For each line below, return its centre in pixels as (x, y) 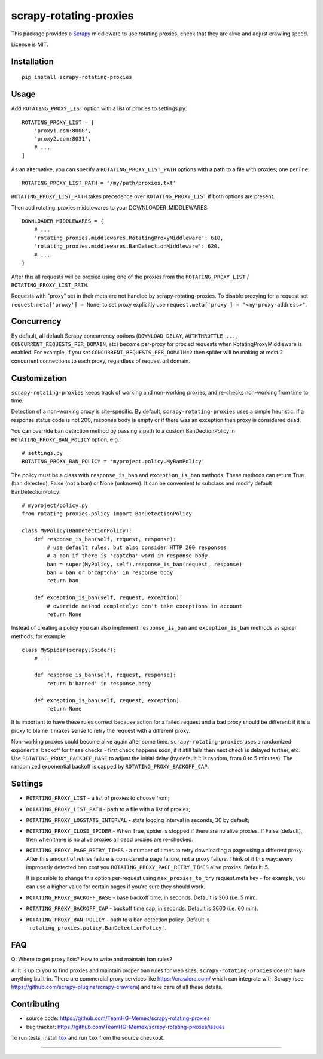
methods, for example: (39, 636)
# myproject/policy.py (55, 505)
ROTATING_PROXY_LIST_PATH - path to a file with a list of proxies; (108, 809)
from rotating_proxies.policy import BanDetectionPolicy (107, 514)
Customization (39, 378)
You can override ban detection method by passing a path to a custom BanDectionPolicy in (123, 431)
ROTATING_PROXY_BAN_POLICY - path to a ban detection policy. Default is (118, 920)
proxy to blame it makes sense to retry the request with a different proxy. (101, 730)
